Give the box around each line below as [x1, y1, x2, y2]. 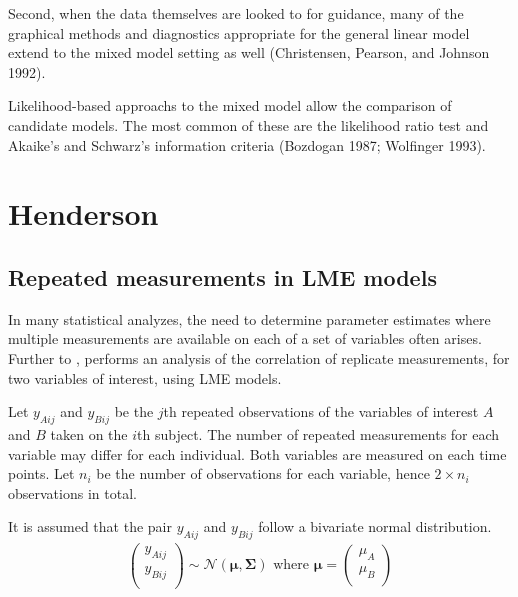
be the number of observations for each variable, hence [96, 463, 430, 484]
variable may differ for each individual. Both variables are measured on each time [8, 443, 507, 464]
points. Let [8, 463, 75, 484]
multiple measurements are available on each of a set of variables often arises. [8, 328, 482, 349]
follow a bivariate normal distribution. [258, 516, 492, 537]
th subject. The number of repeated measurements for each [137, 423, 500, 444]
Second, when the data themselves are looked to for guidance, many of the [8, 3, 464, 23]
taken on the [50, 423, 128, 444]
